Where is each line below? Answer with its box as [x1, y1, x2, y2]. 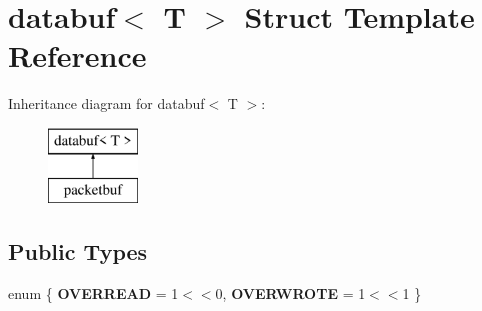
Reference [8, 35, 147, 76]
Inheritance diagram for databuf [8, 93, 205, 114]
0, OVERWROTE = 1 [215, 283, 366, 304]
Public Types [8, 236, 148, 267]
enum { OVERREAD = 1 [8, 283, 179, 304]
